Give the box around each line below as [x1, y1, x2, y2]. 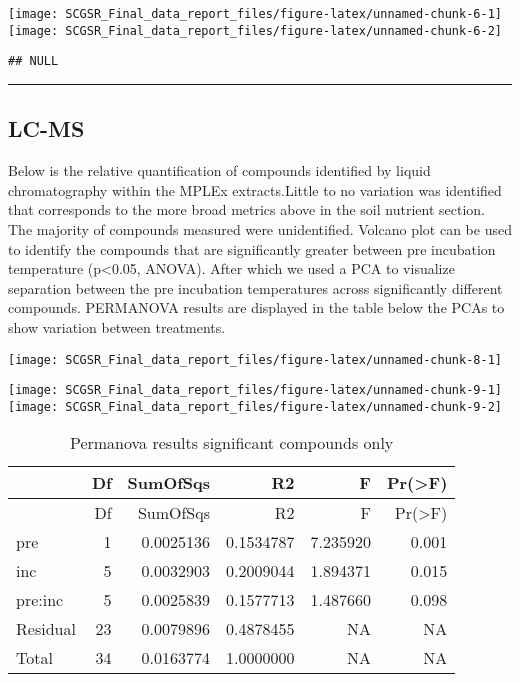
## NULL [8, 54, 59, 69]
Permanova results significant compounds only [69, 431, 394, 455]
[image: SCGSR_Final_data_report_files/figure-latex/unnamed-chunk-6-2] [8, 23, 502, 38]
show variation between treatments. [8, 316, 226, 337]
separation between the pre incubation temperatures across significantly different [8, 277, 503, 298]
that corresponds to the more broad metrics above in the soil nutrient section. [8, 199, 485, 220]
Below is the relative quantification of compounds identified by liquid [8, 160, 431, 181]
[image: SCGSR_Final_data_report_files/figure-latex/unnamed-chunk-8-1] [8, 352, 502, 367]
